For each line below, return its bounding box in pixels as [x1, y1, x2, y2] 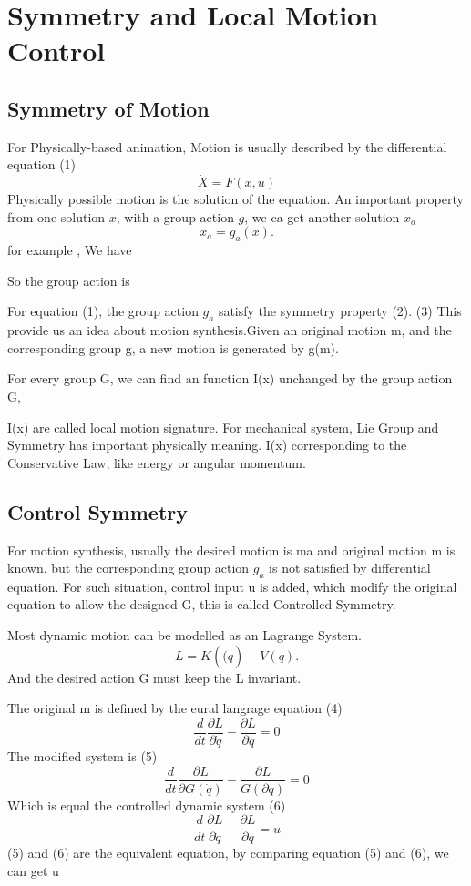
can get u [7, 861, 59, 880]
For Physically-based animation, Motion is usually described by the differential [7, 137, 447, 156]
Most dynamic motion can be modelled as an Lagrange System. [7, 626, 362, 645]
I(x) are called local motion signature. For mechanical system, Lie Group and [7, 417, 439, 436]
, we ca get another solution [244, 207, 400, 226]
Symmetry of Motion [7, 94, 210, 122]
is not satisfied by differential [269, 558, 431, 577]
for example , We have [7, 240, 132, 260]
